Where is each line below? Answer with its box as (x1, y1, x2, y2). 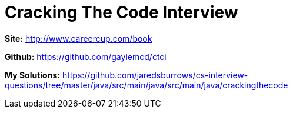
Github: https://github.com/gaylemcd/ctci (5, 51, 167, 62)
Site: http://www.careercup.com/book (5, 33, 152, 44)
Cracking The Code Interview (5, 2, 238, 22)
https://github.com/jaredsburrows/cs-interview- (62, 69, 248, 80)
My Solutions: (5, 69, 60, 80)
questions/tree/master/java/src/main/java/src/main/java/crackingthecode (5, 79, 288, 90)
